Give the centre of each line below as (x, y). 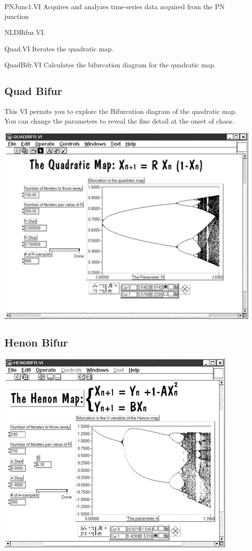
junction (17, 16)
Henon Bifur (36, 342)
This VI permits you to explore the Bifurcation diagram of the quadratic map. (121, 111)
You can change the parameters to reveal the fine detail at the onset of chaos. (119, 120)
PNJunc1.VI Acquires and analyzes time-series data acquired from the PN (115, 6)
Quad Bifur (33, 91)
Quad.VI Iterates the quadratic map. (59, 48)
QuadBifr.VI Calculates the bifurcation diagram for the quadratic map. (110, 65)
